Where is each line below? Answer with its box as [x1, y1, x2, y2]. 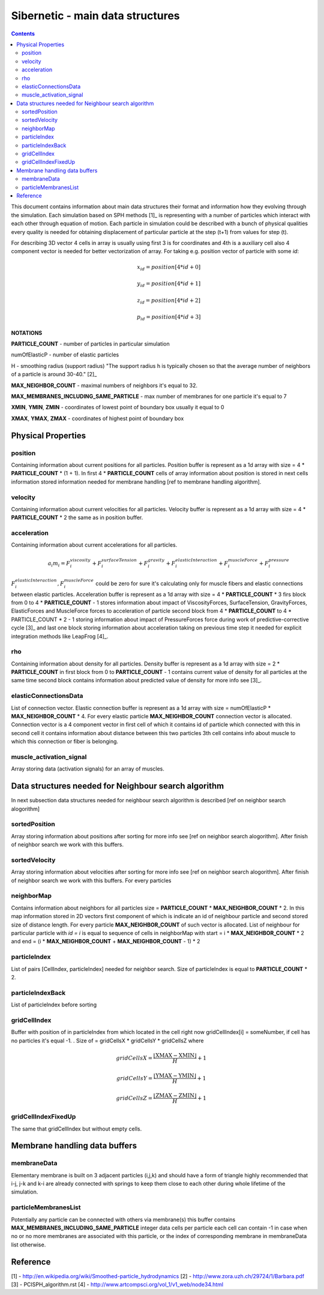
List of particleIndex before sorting [11, 1001, 97, 1008]
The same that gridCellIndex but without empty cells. [11, 1125, 142, 1132]
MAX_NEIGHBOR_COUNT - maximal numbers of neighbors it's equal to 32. [11, 382, 198, 389]
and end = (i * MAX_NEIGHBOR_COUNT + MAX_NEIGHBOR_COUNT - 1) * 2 [11, 938, 200, 945]
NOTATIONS [11, 329, 43, 336]
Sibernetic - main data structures [11, 9, 180, 22]
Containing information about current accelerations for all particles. [11, 541, 178, 548]
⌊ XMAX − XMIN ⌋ [153, 1052, 197, 1059]
